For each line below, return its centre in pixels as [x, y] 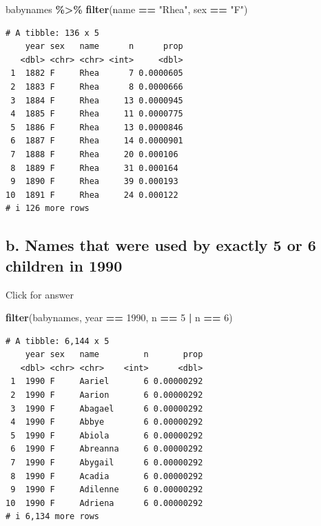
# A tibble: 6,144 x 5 [58, 341]
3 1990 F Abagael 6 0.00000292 [107, 408]
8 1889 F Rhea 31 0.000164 [94, 168]
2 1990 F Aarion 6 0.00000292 [107, 395]
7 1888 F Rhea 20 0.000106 [94, 154]
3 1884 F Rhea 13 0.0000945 [97, 100]
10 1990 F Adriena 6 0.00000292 [104, 503]
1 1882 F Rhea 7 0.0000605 [97, 73]
